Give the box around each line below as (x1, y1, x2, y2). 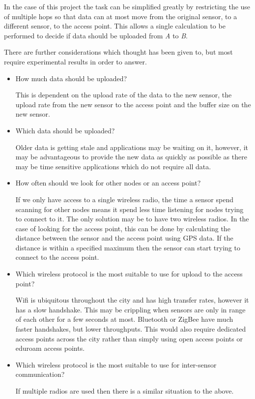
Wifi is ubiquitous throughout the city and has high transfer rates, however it (15, 295, 249, 305)
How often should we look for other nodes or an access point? (15, 178, 201, 188)
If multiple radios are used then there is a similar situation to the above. (15, 386, 234, 396)
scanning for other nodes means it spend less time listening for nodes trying (15, 204, 244, 214)
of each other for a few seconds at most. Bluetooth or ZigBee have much (15, 314, 233, 324)
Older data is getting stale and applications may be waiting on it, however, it (15, 142, 248, 152)
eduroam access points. (15, 343, 85, 353)
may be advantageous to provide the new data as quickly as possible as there (15, 152, 247, 162)
